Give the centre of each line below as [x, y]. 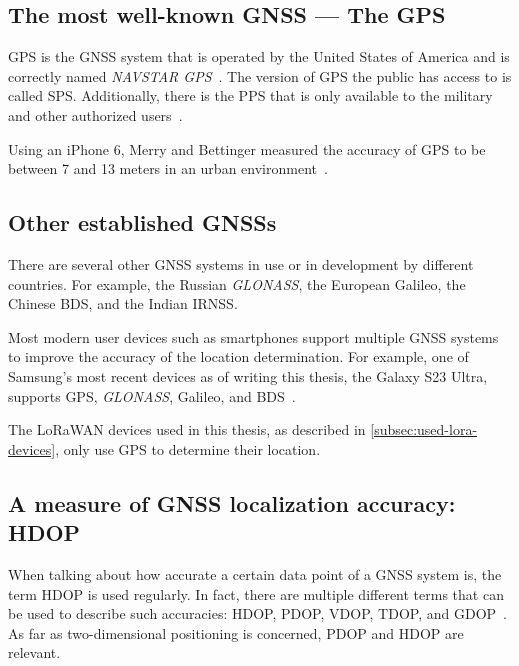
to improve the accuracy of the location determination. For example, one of [238, 356]
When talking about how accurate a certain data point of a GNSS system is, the [255, 573]
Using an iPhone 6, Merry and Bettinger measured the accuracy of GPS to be [247, 148]
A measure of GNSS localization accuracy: [232, 502]
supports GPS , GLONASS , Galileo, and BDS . [152, 395]
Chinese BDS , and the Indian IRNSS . [123, 303]
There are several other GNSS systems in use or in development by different [241, 263]
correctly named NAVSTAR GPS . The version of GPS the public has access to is [260, 75]
